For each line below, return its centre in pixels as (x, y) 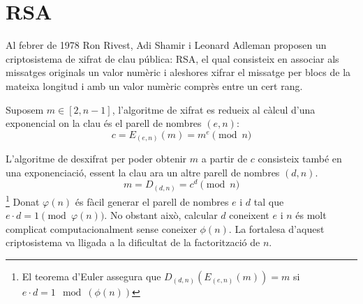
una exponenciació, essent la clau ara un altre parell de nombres (143, 172)
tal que (269, 201)
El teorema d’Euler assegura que (91, 276)
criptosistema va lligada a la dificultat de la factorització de (133, 242)
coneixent (249, 215)
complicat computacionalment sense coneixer (101, 228)
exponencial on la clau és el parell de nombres (104, 123)
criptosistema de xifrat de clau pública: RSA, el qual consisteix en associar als (172, 58)
